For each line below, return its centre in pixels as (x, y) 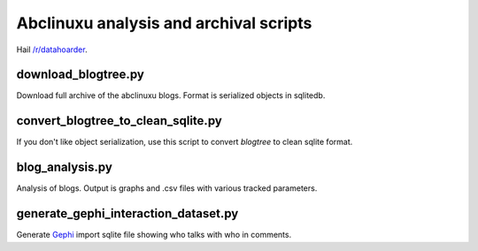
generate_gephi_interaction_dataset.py (127, 213)
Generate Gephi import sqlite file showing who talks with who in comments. (154, 235)
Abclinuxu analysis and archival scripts (164, 23)
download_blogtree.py (81, 75)
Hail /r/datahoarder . (52, 49)
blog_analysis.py (64, 167)
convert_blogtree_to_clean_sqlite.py (119, 121)
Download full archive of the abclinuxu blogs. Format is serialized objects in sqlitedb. (171, 95)
